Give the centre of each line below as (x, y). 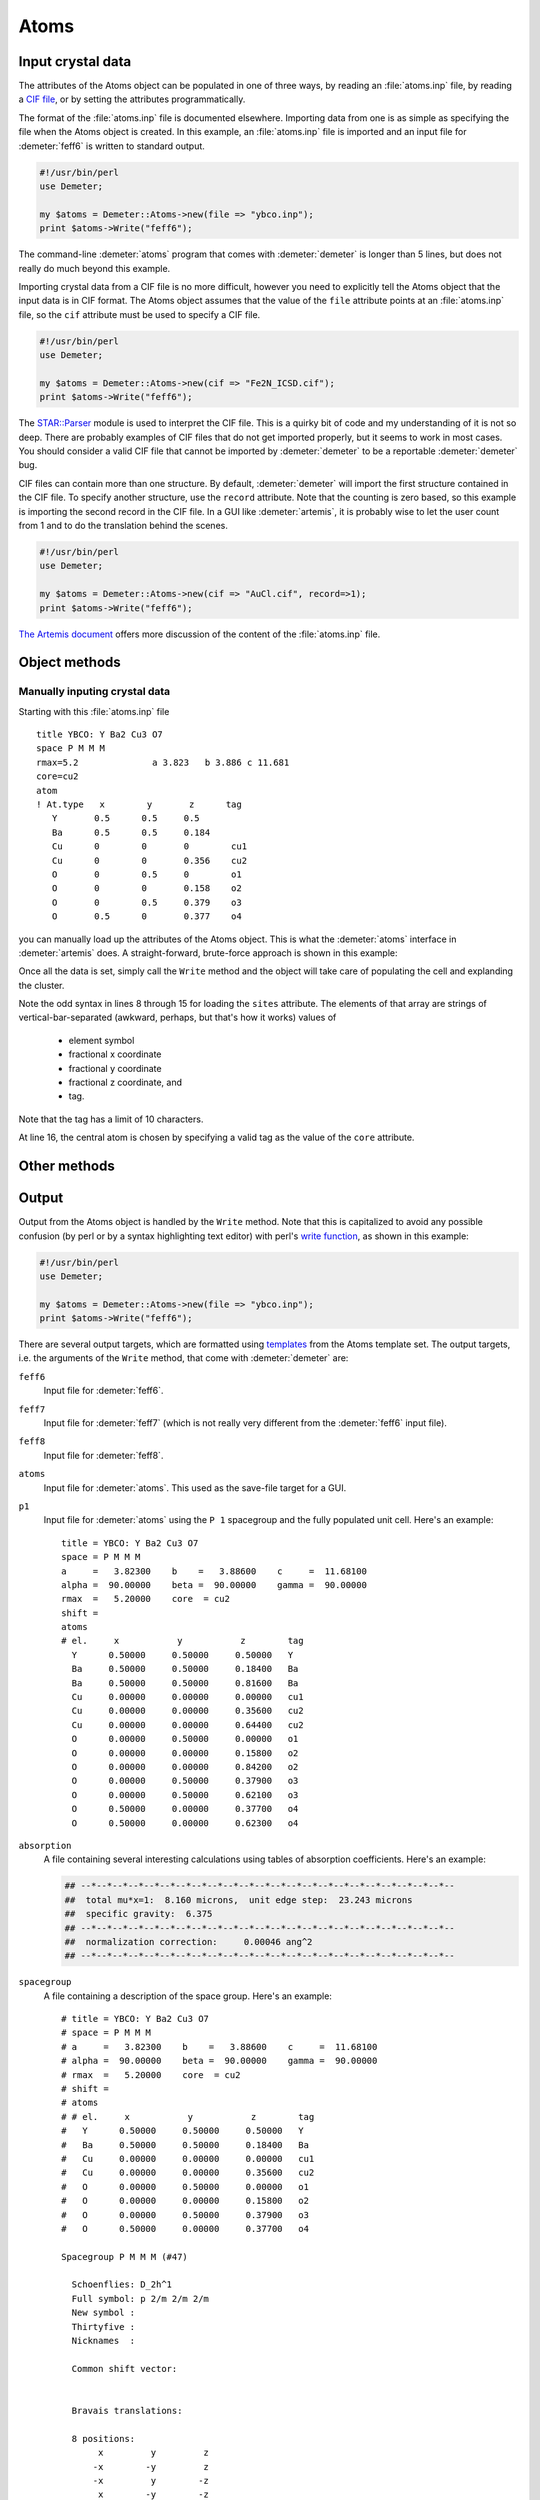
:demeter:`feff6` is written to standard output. (111, 146)
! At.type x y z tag (139, 804)
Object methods (70, 662)
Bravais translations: (127, 2410)
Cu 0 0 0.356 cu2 (149, 860)
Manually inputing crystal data (94, 692)
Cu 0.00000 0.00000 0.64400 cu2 (187, 1724)
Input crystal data (75, 61)
